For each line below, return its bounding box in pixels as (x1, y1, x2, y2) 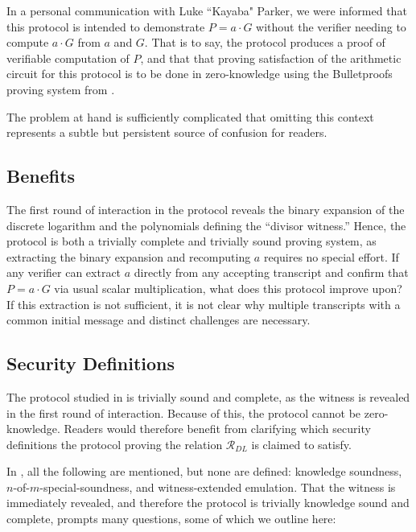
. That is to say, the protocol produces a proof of (144, 34, 385, 51)
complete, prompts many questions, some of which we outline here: (6, 510, 336, 527)
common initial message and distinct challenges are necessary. (6, 311, 311, 328)
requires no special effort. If (263, 248, 399, 265)
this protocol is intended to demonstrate (6, 18, 205, 35)
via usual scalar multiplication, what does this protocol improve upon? (54, 279, 402, 296)
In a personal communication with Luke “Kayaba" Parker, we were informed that (6, 2, 407, 19)
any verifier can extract (6, 264, 122, 281)
